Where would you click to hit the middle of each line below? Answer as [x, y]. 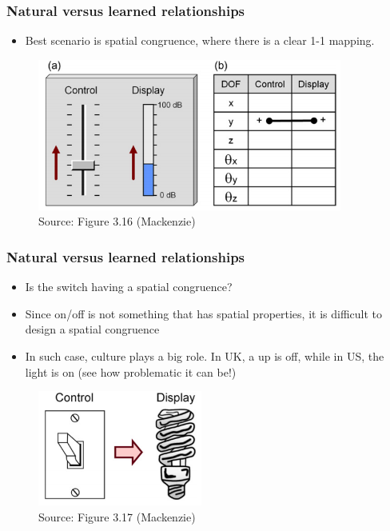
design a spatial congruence [92, 329]
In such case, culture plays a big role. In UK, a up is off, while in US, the [205, 356]
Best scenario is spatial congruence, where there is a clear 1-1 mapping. [200, 40]
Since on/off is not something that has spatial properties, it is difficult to [204, 313]
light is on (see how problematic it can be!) [131, 371]
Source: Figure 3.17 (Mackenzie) [117, 516]
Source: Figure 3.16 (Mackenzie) [117, 221]
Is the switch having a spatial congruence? [129, 287]
